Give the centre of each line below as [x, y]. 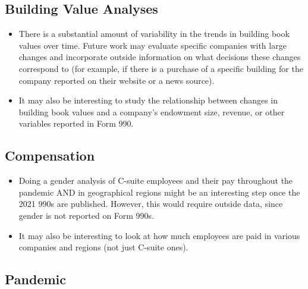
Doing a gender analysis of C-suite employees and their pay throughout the [156, 180]
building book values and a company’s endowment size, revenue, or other [152, 111]
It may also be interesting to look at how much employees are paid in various [159, 235]
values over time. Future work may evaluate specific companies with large [153, 45]
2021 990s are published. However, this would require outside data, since [151, 204]
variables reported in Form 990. [76, 123]
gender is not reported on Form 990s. [87, 215]
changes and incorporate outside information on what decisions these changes [160, 57]
